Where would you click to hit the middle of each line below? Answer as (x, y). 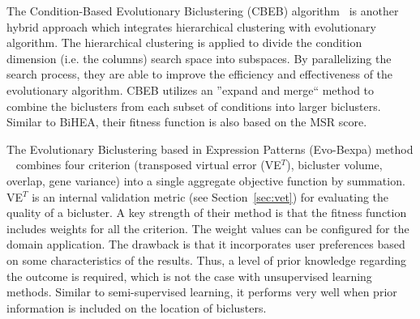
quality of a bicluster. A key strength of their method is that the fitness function (207, 213)
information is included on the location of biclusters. (137, 307)
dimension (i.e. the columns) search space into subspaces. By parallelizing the (199, 58)
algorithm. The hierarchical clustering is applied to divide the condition (184, 43)
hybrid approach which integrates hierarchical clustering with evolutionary (191, 26)
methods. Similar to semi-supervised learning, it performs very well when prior (202, 292)
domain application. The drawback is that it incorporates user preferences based (206, 244)
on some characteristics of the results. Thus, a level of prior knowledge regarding (207, 259)
